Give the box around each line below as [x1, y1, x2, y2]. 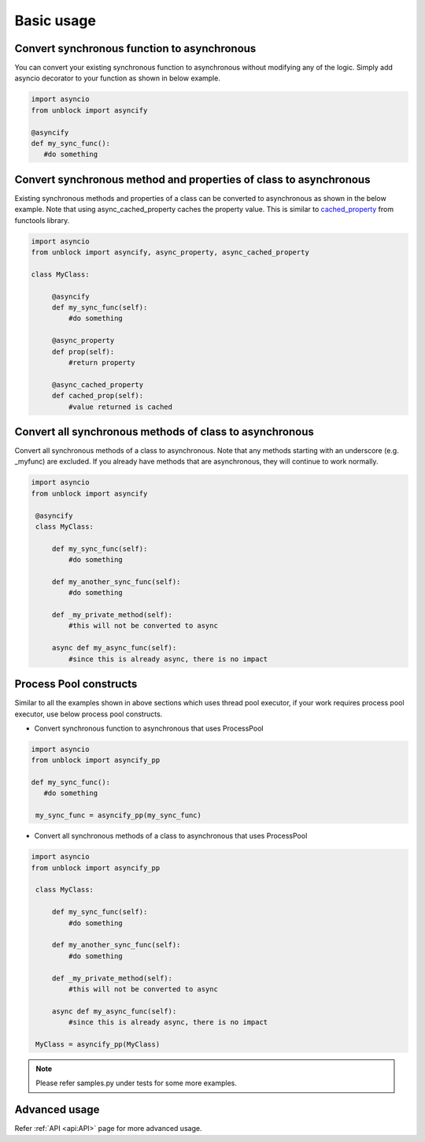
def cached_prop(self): [51, 391, 144, 400]
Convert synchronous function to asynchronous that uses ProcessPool [34, 724, 264, 733]
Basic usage [14, 12, 96, 29]
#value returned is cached [68, 402, 173, 411]
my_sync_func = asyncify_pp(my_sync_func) [35, 811, 202, 820]
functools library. [14, 215, 70, 225]
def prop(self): [51, 347, 115, 356]
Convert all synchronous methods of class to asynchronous [14, 425, 315, 438]
